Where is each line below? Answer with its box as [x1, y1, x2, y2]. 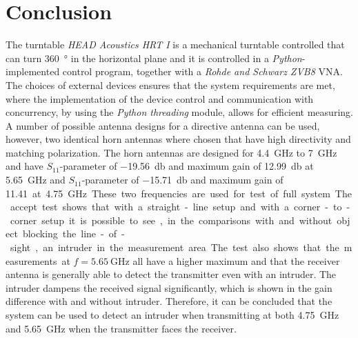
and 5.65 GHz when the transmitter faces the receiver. [6, 321, 237, 335]
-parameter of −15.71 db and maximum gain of [81, 172, 284, 187]
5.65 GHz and [6, 172, 66, 187]
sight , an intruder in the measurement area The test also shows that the [10, 240, 339, 255]
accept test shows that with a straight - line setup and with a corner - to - [10, 199, 350, 214]
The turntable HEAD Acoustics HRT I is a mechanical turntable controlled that [6, 37, 345, 52]
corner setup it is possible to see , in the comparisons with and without [10, 212, 332, 227]
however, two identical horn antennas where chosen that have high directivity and [6, 132, 351, 146]
